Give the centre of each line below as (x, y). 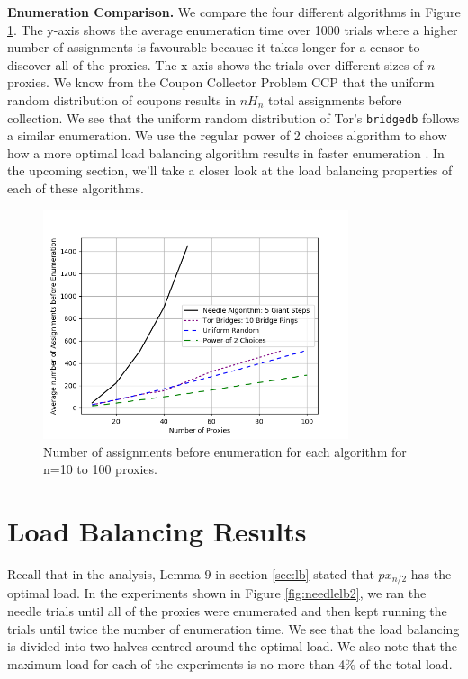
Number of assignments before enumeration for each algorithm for (225, 451)
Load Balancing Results (157, 530)
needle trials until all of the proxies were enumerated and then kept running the (227, 610)
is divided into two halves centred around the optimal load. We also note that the (233, 646)
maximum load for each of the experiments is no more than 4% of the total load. (230, 663)
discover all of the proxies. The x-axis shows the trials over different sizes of (216, 64)
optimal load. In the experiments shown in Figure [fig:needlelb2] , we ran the (217, 593)
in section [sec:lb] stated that (295, 573)
